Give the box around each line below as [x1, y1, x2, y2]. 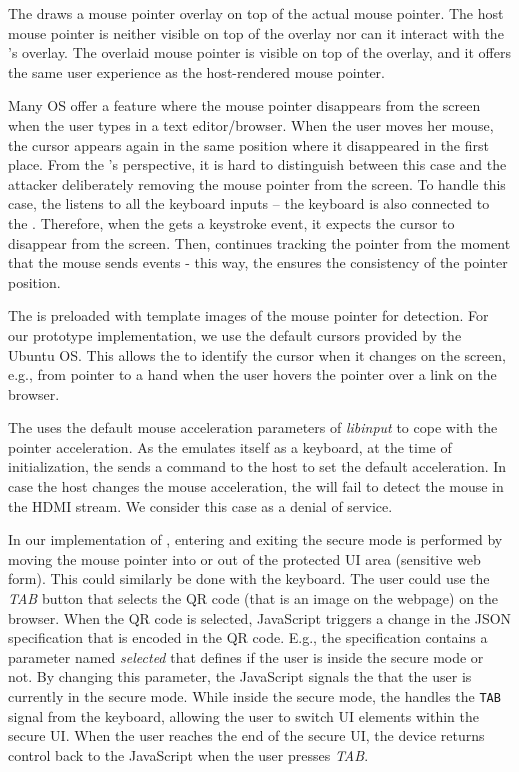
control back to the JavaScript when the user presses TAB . [8, 744, 369, 765]
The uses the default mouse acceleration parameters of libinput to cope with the [8, 417, 498, 438]
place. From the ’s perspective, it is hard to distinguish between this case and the [8, 154, 507, 175]
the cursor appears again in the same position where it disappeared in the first [8, 134, 489, 155]
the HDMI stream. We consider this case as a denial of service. [8, 495, 393, 516]
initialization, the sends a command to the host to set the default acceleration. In [8, 456, 507, 477]
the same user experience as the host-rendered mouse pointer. [8, 61, 385, 82]
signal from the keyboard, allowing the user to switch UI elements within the [8, 705, 479, 726]
